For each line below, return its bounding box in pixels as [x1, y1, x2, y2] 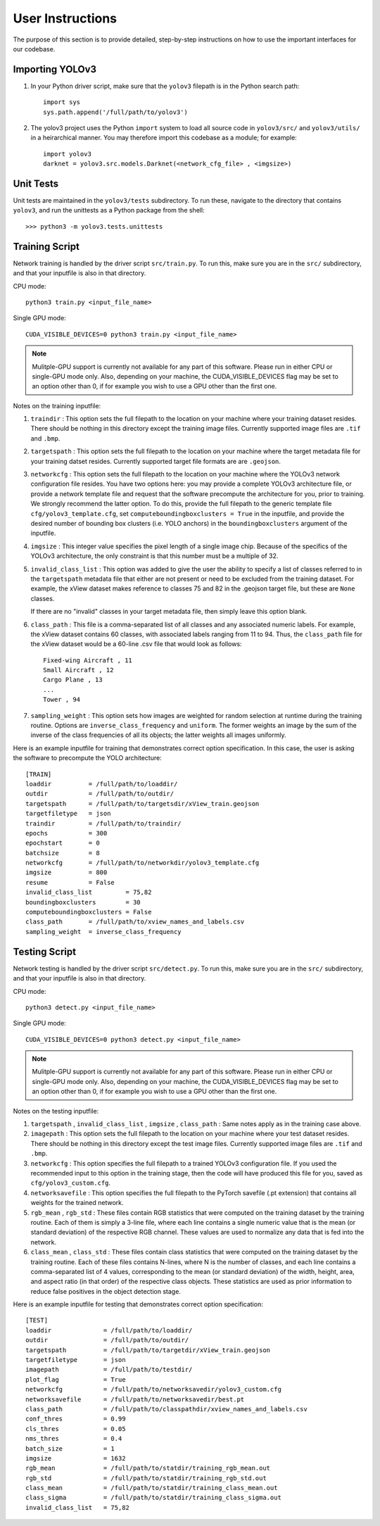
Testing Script [13, 945, 77, 957]
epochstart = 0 [25, 839, 100, 847]
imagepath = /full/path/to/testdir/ [25, 1366, 193, 1374]
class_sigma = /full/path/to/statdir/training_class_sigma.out [25, 1494, 281, 1502]
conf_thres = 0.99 [25, 1415, 126, 1423]
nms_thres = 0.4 [25, 1434, 122, 1443]
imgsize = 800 [25, 869, 108, 876]
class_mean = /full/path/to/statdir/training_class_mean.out [25, 1484, 278, 1492]
